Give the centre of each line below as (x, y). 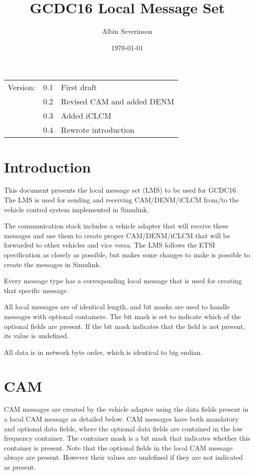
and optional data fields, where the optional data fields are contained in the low (123, 428)
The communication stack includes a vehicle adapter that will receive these (116, 226)
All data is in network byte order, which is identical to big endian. (103, 352)
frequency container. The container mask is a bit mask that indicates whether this (127, 438)
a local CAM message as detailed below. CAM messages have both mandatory (121, 419)
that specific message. (36, 290)
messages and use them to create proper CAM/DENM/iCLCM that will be (117, 235)
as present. (20, 467)
